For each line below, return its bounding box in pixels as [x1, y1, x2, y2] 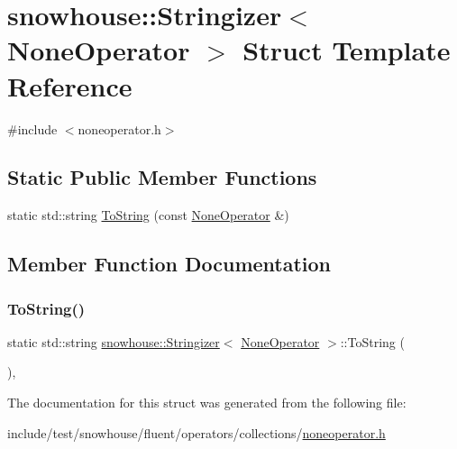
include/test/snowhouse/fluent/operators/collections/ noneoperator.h [7, 423, 386, 442]
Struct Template [242, 32, 451, 69]
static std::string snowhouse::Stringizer [7, 332, 220, 351]
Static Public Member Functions [7, 163, 317, 191]
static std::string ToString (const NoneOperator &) [7, 206, 289, 224]
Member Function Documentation [7, 250, 332, 278]
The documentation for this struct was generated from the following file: [7, 393, 407, 412]
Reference [7, 67, 133, 104]
